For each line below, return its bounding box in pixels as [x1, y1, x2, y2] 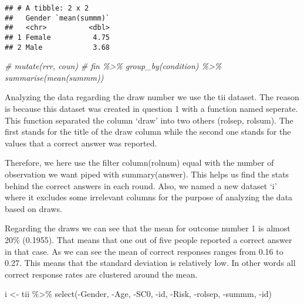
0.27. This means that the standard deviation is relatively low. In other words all [5, 257, 296, 269]
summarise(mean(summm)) [5, 71, 104, 83]
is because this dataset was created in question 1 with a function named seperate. [5, 103, 298, 115]
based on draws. [5, 202, 62, 214]
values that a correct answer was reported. [5, 136, 157, 149]
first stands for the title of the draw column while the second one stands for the [5, 125, 291, 138]
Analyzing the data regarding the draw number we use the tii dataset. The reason [5, 91, 299, 103]
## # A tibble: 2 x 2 [5, 4, 89, 12]
